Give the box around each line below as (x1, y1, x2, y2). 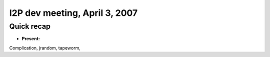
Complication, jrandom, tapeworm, (9, 45, 81, 51)
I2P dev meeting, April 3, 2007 (9, 7, 138, 18)
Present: (21, 36, 40, 42)
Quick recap (9, 22, 51, 31)
